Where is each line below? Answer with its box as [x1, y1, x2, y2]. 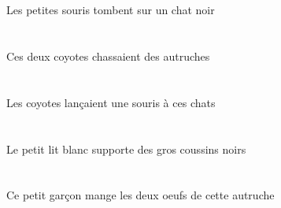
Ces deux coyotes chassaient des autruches [6, 47, 210, 64]
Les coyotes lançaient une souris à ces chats [6, 94, 216, 110]
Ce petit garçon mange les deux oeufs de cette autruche [6, 187, 275, 203]
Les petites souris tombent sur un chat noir [6, 2, 215, 18]
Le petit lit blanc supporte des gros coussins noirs [6, 140, 246, 157]
